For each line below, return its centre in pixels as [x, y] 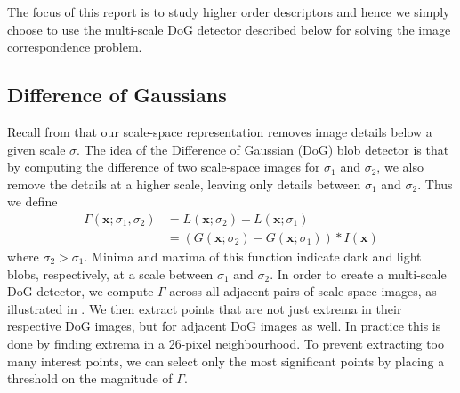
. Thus [435, 184]
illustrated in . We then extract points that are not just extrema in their [205, 308]
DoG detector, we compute [81, 291]
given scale [36, 149]
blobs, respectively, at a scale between [110, 273]
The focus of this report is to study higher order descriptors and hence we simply [229, 12]
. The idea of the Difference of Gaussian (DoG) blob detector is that [263, 149]
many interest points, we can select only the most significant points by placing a [226, 361]
